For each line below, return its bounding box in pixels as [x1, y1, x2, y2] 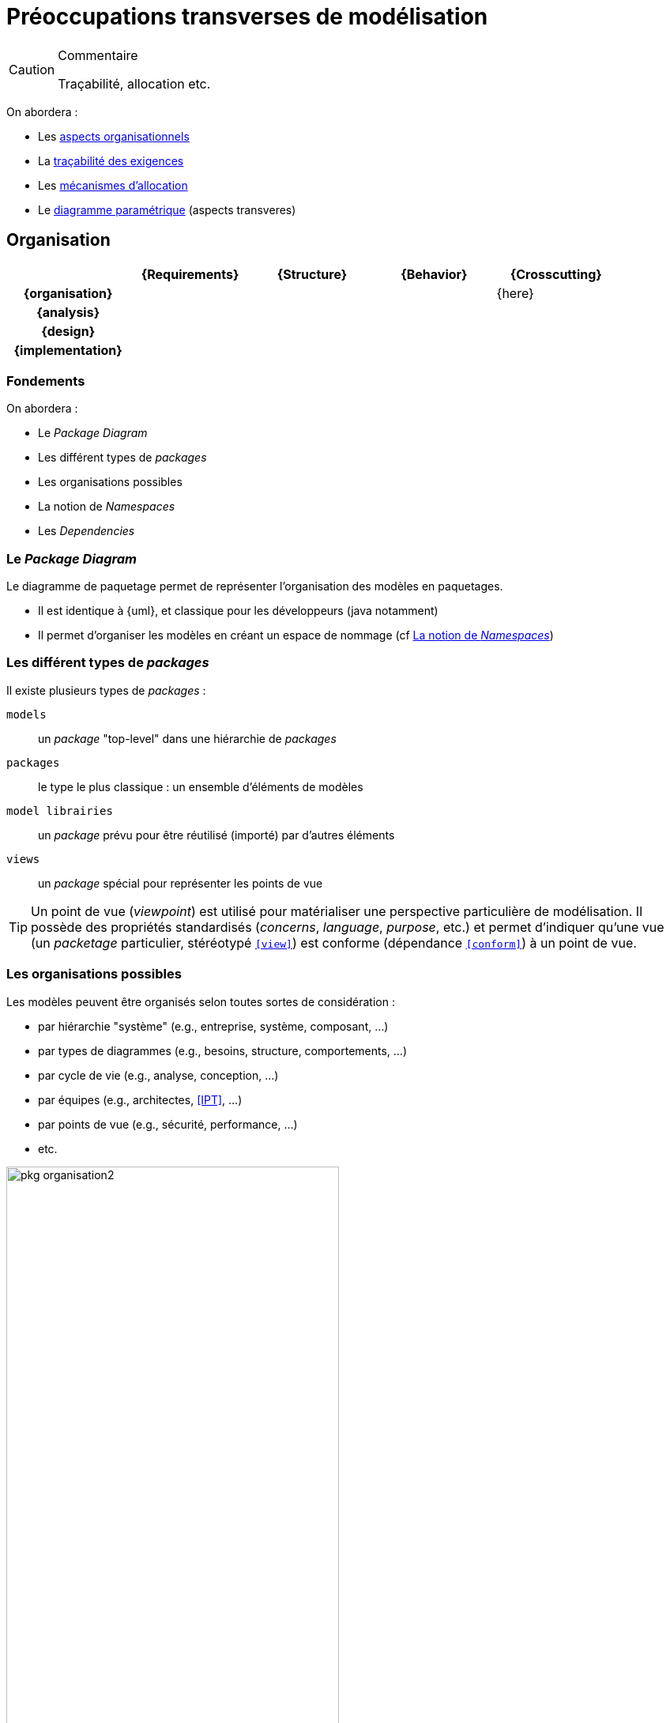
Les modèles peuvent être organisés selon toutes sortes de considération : [6, 994, 395, 1009]
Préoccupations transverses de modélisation [6, 3, 488, 30]
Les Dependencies [38, 524, 135, 538]
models [6, 707, 47, 721]
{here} [496, 285, 534, 301]
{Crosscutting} [510, 266, 602, 282]
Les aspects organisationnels [38, 129, 190, 143]
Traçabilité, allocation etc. [58, 75, 211, 92]
